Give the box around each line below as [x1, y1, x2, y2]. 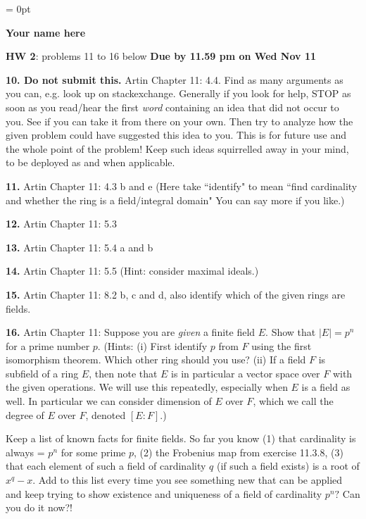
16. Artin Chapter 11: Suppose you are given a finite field [6, 325, 255, 339]
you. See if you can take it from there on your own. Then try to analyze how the [6, 113, 353, 128]
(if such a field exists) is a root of [216, 458, 360, 473]
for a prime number [6, 338, 90, 353]
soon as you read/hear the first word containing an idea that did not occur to [6, 99, 339, 114]
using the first [251, 338, 312, 353]
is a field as [301, 380, 351, 394]
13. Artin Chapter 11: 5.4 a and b [6, 239, 153, 254]
